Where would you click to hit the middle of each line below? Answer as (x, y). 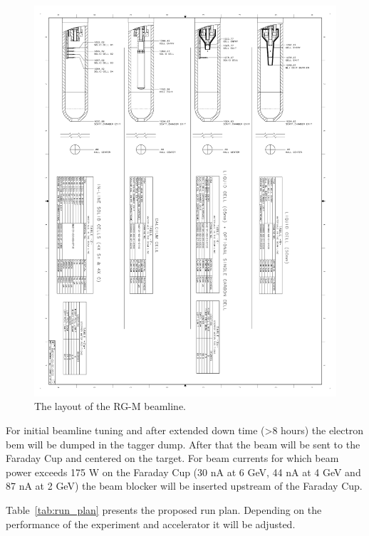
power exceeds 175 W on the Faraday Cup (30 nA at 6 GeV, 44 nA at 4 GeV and (183, 472)
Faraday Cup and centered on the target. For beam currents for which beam (172, 458)
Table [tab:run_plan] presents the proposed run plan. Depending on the (164, 510)
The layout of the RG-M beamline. (110, 406)
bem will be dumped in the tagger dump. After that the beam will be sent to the (183, 444)
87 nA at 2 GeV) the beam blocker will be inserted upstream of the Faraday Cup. (184, 486)
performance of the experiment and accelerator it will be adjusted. (151, 524)
